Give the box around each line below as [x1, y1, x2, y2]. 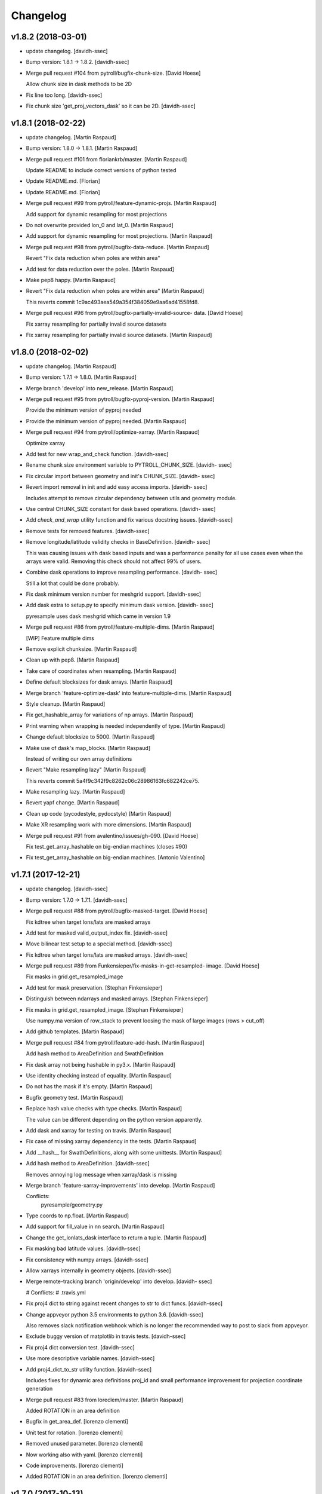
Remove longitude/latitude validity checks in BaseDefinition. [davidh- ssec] [26, 538, 210, 546]
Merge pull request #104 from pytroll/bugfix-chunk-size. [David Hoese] [26, 69, 201, 76]
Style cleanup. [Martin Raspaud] [26, 700, 106, 708]
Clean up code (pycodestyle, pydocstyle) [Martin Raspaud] [26, 810, 172, 817]
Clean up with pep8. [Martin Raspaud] [26, 656, 120, 663]
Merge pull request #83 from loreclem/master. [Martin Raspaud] [26, 1396, 184, 1403]
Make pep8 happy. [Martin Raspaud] [26, 277, 116, 283]
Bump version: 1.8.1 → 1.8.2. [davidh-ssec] [26, 59, 129, 66]
